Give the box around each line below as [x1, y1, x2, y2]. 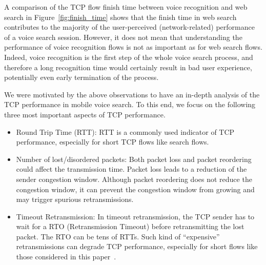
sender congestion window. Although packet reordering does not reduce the [16, 173, 252, 184]
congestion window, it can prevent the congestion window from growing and [16, 184, 255, 194]
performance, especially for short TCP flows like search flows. [16, 136, 209, 147]
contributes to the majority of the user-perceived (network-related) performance [4, 22, 255, 32]
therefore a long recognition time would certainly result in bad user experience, [4, 62, 252, 72]
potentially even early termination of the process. [4, 72, 159, 83]
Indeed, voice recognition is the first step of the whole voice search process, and [4, 51, 253, 62]
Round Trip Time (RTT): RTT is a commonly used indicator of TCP [16, 126, 235, 137]
